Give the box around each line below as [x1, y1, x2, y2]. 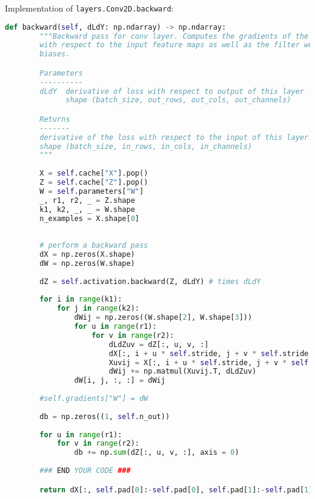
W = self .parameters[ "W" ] [39, 187, 144, 196]
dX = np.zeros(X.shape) [39, 250, 135, 259]
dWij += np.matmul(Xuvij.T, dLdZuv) [108, 367, 257, 376]
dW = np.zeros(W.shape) [39, 259, 135, 268]
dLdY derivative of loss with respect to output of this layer [39, 87, 304, 96]
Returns [39, 114, 70, 124]
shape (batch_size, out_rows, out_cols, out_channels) [65, 96, 291, 105]
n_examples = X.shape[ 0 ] [39, 214, 139, 223]
